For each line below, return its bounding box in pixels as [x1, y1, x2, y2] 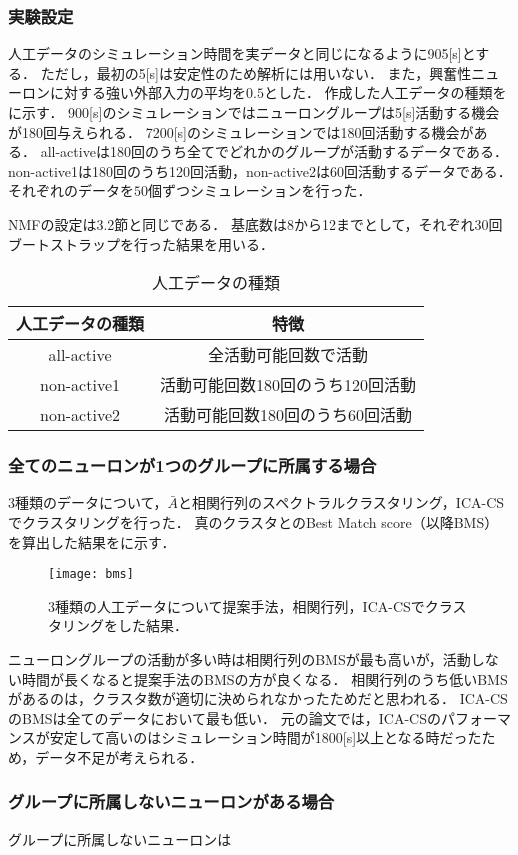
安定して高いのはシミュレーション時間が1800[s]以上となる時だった [49, 727, 482, 748]
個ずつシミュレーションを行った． [148, 180, 372, 201]
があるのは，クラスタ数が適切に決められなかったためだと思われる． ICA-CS [8, 688, 508, 709]
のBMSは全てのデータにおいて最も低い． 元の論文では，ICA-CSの [8, 707, 441, 728]
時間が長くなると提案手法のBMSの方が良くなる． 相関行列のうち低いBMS [21, 668, 508, 689]
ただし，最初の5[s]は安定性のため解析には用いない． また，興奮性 [40, 62, 472, 83]
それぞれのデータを [8, 180, 134, 201]
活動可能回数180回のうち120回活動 [160, 373, 417, 397]
